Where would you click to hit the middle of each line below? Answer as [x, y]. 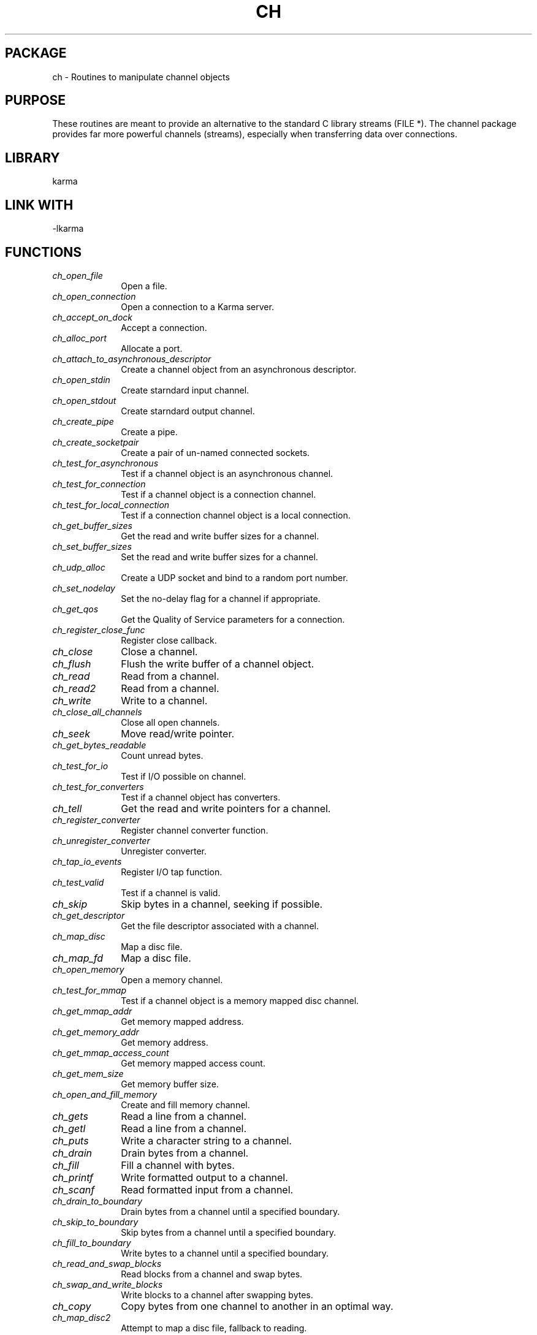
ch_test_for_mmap [89, 990]
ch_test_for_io [80, 766]
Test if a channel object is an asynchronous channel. [227, 473]
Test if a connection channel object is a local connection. [236, 515]
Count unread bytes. [162, 755]
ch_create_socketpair [96, 442]
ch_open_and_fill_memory [105, 1094]
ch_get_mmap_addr [92, 1011]
